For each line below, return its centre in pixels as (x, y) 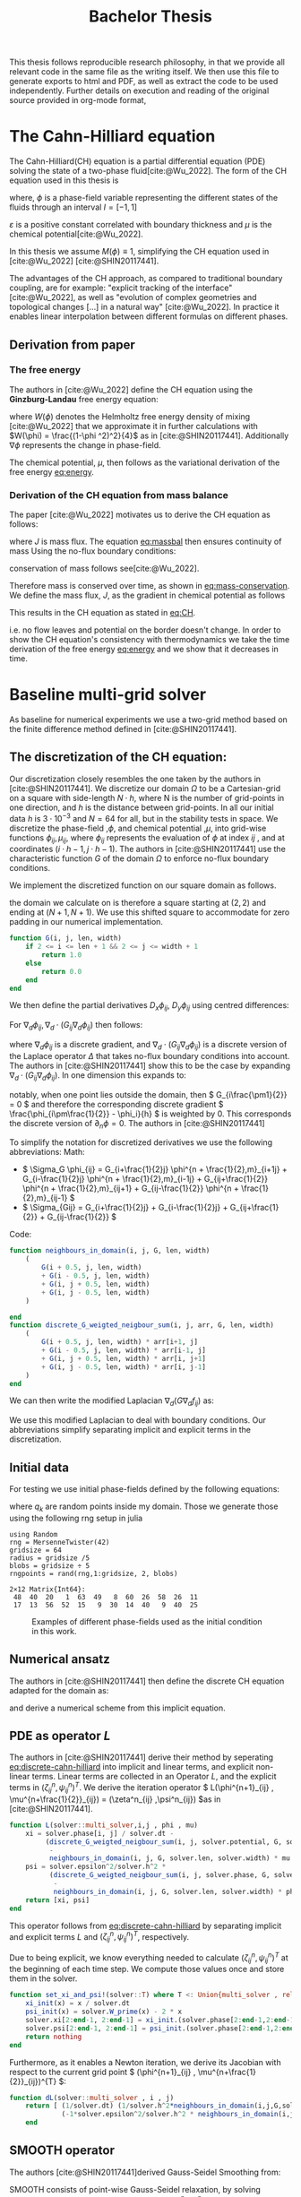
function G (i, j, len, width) (66, 938)
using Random (34, 1534)
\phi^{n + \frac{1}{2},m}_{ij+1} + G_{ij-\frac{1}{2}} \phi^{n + (130, 1188)
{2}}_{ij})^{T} (33, 2081)
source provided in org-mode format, (78, 100)
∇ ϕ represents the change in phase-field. (85, 444)
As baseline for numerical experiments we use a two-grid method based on (149, 719)
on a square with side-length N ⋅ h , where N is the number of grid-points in (147, 797)
